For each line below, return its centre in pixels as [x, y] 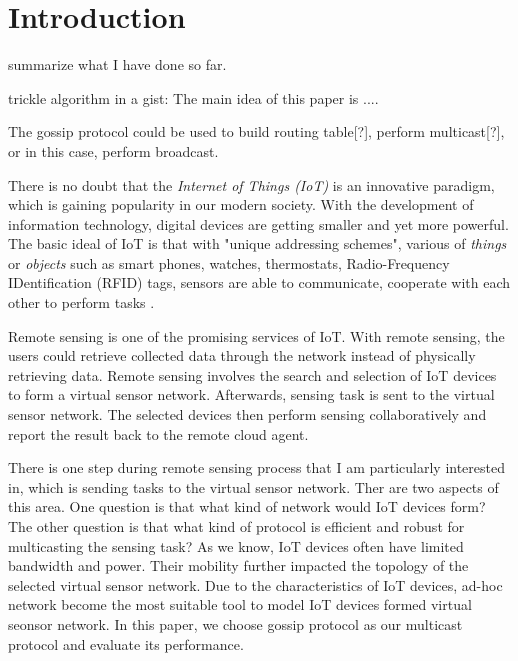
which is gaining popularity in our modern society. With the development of [241, 204]
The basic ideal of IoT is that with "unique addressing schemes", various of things [257, 243]
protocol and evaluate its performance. [126, 643]
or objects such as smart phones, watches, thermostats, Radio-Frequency [229, 262]
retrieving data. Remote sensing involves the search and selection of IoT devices [252, 374]
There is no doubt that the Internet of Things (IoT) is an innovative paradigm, [251, 184]
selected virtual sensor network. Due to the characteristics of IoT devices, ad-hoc [255, 584]
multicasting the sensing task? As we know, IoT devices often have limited [236, 545]
